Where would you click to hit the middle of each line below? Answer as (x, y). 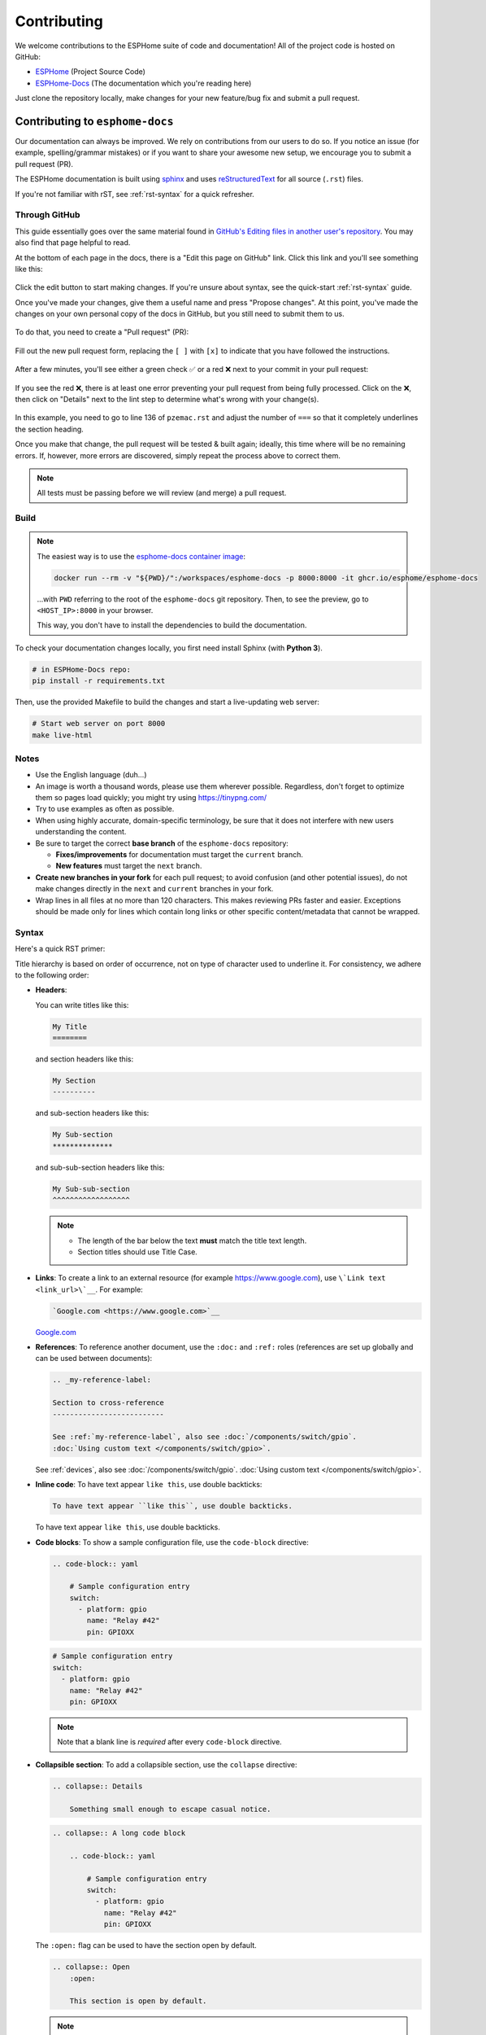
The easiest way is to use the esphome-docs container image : (141, 556)
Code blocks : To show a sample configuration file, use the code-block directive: (172, 1542)
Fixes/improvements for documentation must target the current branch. (180, 855)
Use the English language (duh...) (91, 775)
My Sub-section (82, 1135)
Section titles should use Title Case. (138, 1252)
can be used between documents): (94, 1359)
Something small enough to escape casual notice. (170, 1809)
